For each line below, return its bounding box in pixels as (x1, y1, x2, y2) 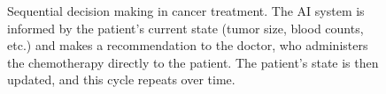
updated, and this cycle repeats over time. (7, 70, 235, 89)
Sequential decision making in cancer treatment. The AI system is (7, 2, 365, 19)
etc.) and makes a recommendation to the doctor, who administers (7, 36, 368, 54)
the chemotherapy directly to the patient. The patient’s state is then (7, 53, 379, 71)
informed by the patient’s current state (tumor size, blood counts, (7, 18, 364, 37)
